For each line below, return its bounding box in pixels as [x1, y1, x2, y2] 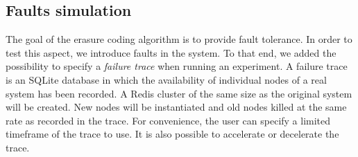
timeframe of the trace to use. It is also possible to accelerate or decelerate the [6, 127, 339, 141]
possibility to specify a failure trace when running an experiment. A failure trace [6, 59, 348, 73]
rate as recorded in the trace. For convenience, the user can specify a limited [6, 113, 331, 127]
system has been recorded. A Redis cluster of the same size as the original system [6, 86, 352, 100]
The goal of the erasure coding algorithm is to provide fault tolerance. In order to [6, 32, 352, 46]
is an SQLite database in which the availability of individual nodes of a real [6, 72, 327, 86]
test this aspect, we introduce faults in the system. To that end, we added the [6, 45, 336, 59]
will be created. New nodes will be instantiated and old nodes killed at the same [6, 100, 347, 114]
